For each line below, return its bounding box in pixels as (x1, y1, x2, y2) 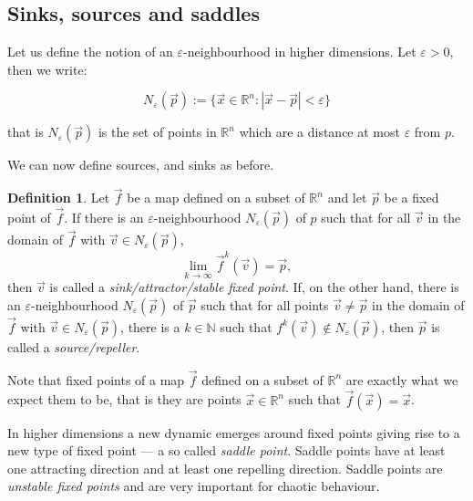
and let (327, 188, 367, 207)
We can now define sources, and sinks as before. (7, 155, 274, 174)
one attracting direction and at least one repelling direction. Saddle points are (7, 458, 443, 477)
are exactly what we (345, 370, 458, 389)
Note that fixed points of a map (7, 370, 185, 389)
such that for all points (201, 295, 329, 314)
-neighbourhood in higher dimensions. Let (183, 42, 416, 61)
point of (7, 208, 51, 227)
